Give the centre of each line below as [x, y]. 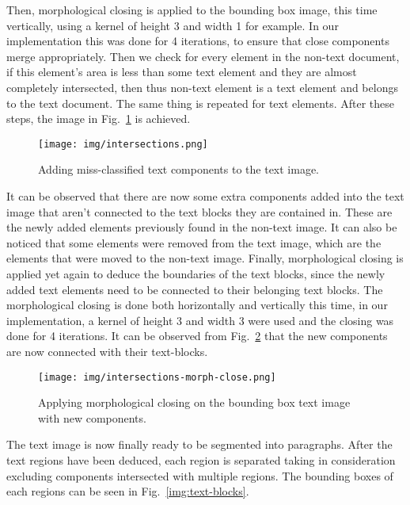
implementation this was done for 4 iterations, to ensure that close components [198, 41]
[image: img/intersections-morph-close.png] [157, 377]
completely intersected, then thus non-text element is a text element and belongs [202, 87]
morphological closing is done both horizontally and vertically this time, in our [197, 305]
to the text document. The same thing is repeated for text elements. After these [200, 103]
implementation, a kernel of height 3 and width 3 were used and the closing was [200, 320]
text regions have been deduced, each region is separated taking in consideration [201, 459]
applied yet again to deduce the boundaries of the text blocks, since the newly [196, 273]
